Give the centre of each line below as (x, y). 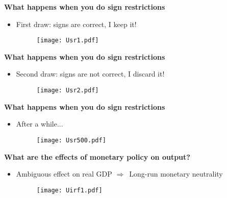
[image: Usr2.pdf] (68, 91)
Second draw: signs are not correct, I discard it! (90, 74)
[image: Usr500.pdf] (71, 140)
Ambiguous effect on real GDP (64, 174)
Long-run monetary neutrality (176, 174)
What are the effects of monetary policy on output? (97, 156)
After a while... (40, 124)
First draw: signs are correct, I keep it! (76, 24)
